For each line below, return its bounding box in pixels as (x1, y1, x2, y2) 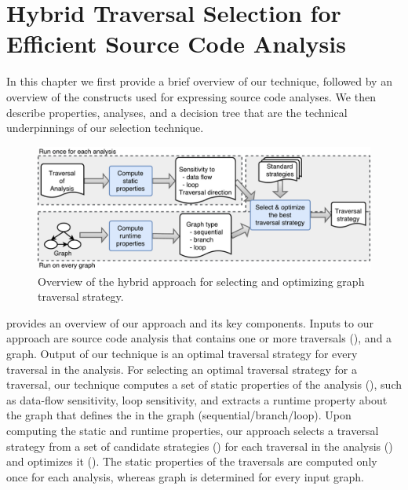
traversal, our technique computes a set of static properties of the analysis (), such (6, 376, 402, 393)
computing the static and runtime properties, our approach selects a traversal (6, 422, 379, 438)
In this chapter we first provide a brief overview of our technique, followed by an (6, 73, 392, 90)
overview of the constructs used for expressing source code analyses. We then (6, 88, 376, 104)
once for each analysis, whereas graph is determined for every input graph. (6, 468, 364, 485)
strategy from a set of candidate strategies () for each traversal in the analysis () (6, 437, 393, 454)
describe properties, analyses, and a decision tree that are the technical (6, 104, 348, 120)
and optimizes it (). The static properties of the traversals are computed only (6, 453, 377, 470)
